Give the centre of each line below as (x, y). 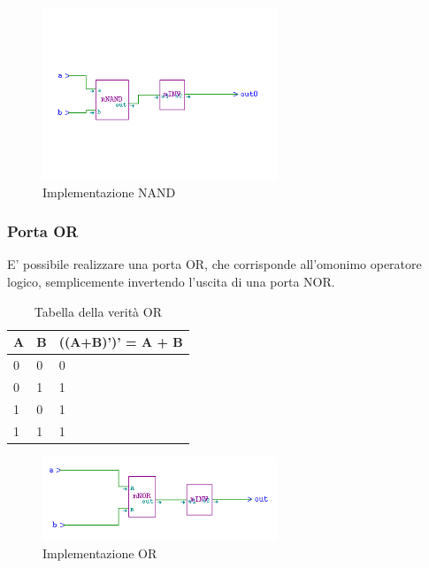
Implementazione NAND (109, 192)
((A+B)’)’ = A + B (121, 342)
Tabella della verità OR (98, 311)
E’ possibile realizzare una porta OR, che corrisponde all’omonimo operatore (214, 264)
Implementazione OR (100, 553)
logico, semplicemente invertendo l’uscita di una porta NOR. (171, 281)
